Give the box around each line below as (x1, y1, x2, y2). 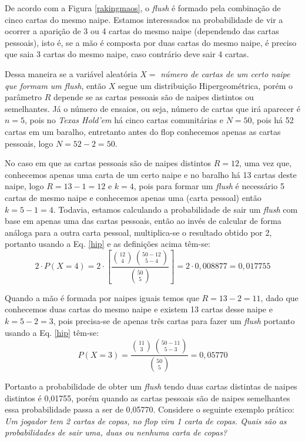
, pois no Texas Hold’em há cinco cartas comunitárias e (25, 114, 223, 126)
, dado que (260, 291, 299, 304)
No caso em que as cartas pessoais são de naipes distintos (5, 157, 212, 169)
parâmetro (5, 91, 42, 103)
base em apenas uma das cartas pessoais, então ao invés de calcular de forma (5, 215, 281, 227)
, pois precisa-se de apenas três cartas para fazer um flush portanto (53, 314, 295, 326)
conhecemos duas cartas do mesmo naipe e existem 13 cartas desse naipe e (5, 303, 273, 315)
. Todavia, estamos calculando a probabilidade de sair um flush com (53, 203, 298, 215)
